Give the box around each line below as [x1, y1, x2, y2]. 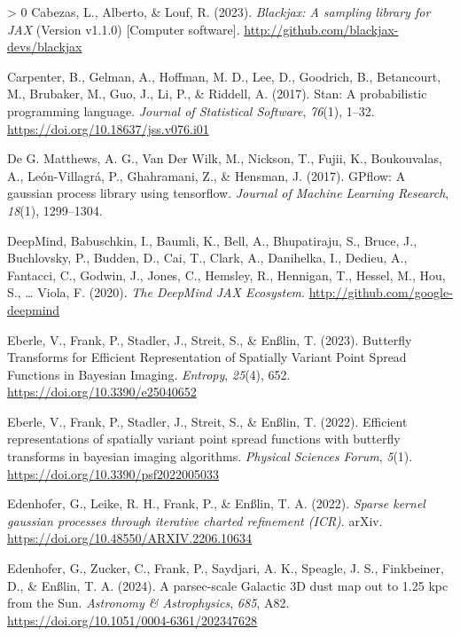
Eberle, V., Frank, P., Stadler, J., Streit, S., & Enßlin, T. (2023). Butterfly [7, 330, 412, 349]
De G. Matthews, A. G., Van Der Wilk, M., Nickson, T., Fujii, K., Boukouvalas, [7, 149, 442, 168]
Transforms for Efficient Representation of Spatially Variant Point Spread [7, 348, 407, 366]
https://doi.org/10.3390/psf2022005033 [7, 464, 220, 483]
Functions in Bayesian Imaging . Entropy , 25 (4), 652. [7, 365, 291, 383]
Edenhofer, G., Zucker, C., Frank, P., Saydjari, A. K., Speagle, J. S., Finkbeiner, [7, 559, 444, 577]
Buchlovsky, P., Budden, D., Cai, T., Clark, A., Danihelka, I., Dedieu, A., [7, 248, 408, 267]
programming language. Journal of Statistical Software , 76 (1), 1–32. [7, 101, 375, 120]
